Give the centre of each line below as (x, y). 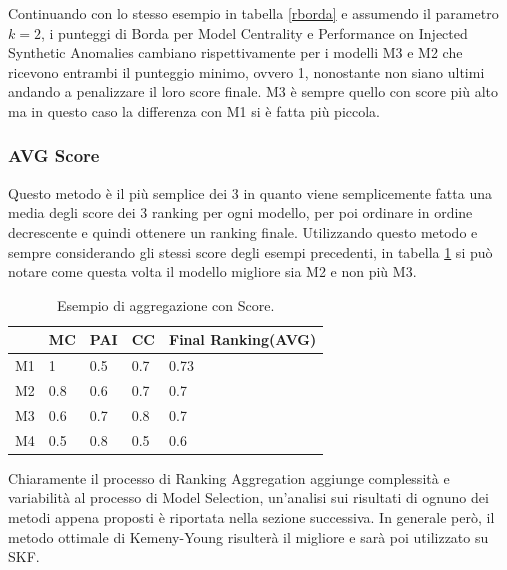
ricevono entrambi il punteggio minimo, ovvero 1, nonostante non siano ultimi (246, 71)
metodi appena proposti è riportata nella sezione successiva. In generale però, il (251, 517)
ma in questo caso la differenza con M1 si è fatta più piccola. (194, 110)
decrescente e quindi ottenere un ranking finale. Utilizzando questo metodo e (243, 231)
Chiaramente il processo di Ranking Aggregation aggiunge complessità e (229, 477)
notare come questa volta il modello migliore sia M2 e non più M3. (212, 271)
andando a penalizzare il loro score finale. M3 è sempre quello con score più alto (253, 91)
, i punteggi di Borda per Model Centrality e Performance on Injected (254, 32)
